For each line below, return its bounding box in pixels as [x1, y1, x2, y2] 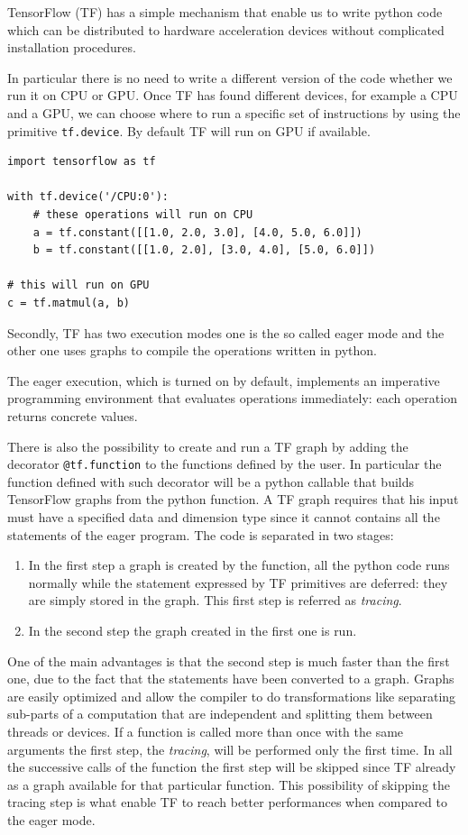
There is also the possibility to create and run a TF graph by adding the [7, 436, 408, 455]
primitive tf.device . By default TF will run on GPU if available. [7, 121, 371, 140]
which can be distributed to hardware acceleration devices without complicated [7, 20, 445, 39]
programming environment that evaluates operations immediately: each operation [7, 389, 457, 408]
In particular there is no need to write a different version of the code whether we [7, 68, 453, 87]
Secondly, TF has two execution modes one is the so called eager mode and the [7, 323, 445, 342]
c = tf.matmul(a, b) [7, 296, 131, 309]
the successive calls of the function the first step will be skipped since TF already [7, 757, 456, 776]
